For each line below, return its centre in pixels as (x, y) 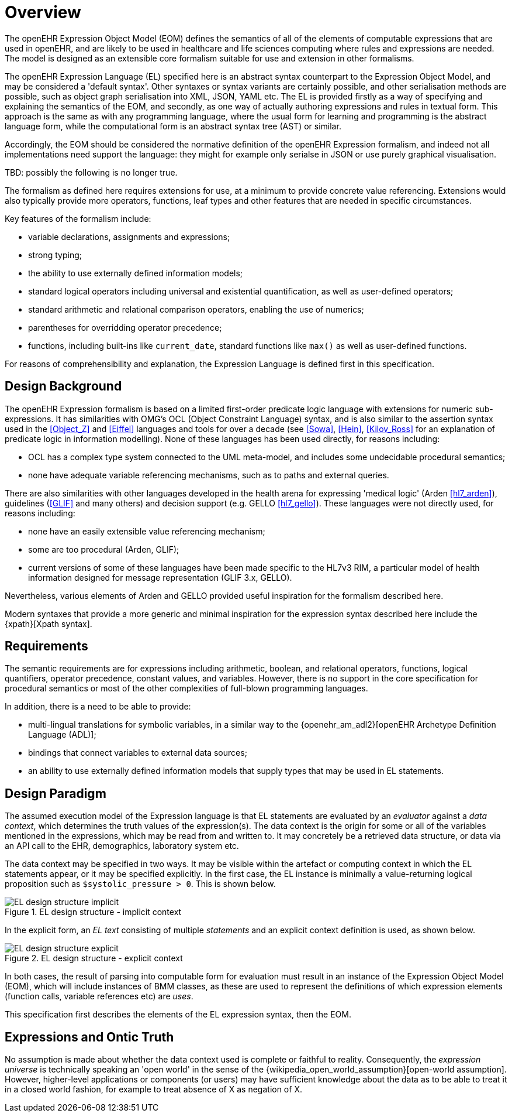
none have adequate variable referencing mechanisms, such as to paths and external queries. (209, 475)
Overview (43, 12)
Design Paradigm (56, 793)
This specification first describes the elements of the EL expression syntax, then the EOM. (178, 1015)
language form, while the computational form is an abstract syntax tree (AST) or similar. (173, 126)
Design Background (63, 386)
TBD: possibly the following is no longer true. (91, 172)
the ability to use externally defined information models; (136, 273)
